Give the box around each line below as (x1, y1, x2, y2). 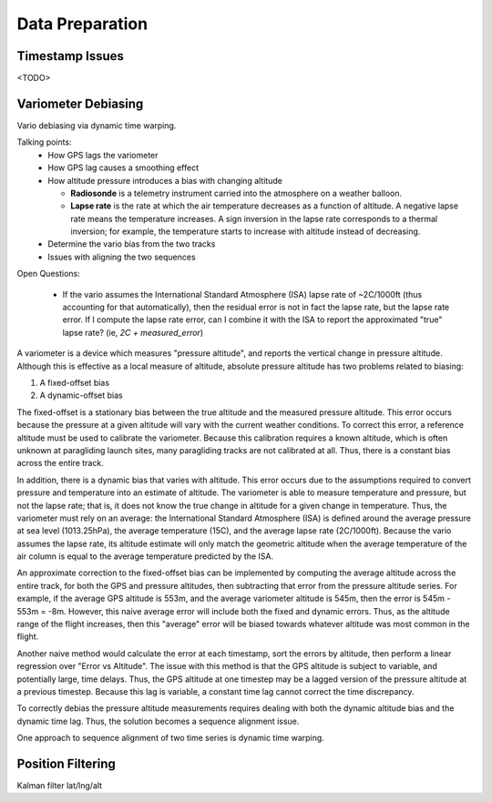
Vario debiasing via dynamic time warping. (16, 119, 177, 131)
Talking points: (16, 137, 72, 147)
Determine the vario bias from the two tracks (47, 239, 216, 249)
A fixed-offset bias (39, 378, 109, 388)
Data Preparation (16, 14, 149, 34)
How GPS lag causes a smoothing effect (47, 162, 200, 173)
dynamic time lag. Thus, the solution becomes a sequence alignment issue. (16, 716, 300, 726)
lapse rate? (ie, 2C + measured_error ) (62, 327, 204, 338)
